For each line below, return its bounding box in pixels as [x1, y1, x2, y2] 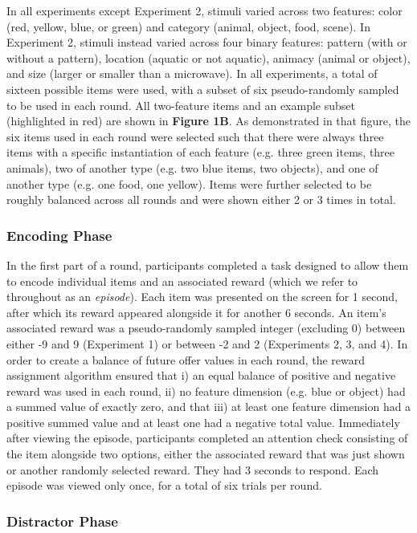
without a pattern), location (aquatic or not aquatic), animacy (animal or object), [6, 49, 411, 66]
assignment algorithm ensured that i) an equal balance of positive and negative [6, 367, 396, 384]
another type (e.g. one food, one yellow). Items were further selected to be [6, 175, 372, 192]
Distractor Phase [6, 511, 118, 531]
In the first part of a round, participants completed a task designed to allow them [6, 256, 409, 273]
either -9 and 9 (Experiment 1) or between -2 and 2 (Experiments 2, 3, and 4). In [6, 335, 408, 352]
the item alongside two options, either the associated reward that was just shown [6, 446, 405, 462]
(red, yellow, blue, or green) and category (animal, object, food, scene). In [6, 18, 370, 35]
